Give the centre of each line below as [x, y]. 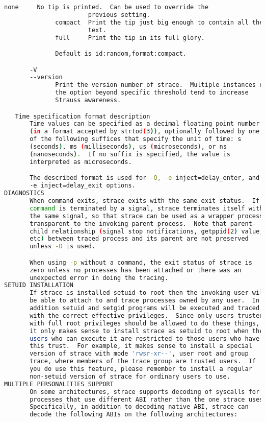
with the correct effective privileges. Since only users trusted [147, 315]
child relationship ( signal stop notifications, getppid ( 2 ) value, [147, 231]
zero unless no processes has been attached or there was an [136, 270]
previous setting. [119, 15]
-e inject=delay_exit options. [83, 186]
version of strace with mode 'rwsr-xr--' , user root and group [139, 354]
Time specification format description [83, 116]
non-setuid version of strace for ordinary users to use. [130, 376]
